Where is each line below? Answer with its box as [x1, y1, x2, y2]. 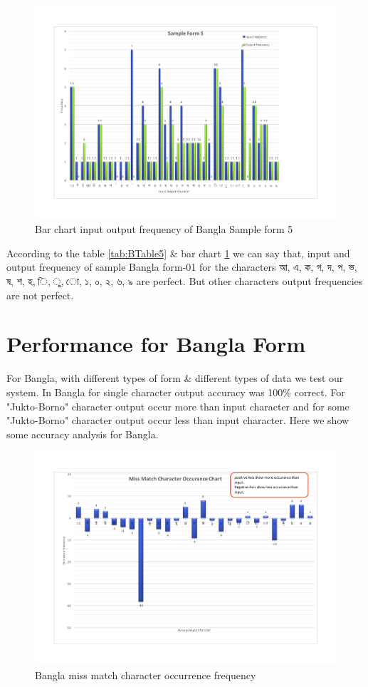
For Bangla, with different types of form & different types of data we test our [6, 371, 344, 386]
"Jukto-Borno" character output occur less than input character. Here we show [6, 413, 349, 428]
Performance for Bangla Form [6, 329, 306, 358]
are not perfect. [6, 287, 74, 302]
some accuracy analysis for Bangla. [6, 426, 159, 441]
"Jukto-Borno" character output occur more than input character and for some [6, 398, 349, 413]
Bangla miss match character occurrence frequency [35, 667, 256, 682]
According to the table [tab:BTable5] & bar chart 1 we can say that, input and [6, 245, 350, 260]
